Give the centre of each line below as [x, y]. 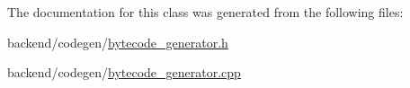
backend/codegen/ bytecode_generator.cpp [124, 72]
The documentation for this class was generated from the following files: [205, 12]
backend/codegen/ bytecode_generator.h [118, 42]
